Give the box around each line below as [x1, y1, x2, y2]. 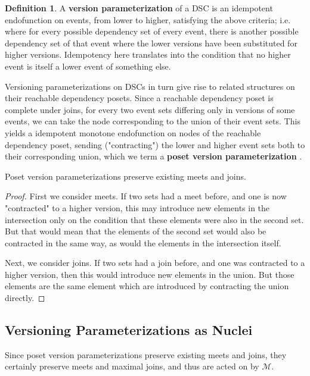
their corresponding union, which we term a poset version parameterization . [5, 150, 302, 162]
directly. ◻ [5, 292, 45, 304]
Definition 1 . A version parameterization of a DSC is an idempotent [5, 2, 273, 14]
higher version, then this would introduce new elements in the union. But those [5, 268, 294, 280]
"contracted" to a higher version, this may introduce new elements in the [5, 201, 270, 214]
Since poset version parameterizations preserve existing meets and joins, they [5, 348, 287, 361]
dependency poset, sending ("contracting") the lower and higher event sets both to [5, 138, 305, 151]
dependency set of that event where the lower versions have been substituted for [5, 36, 297, 49]
